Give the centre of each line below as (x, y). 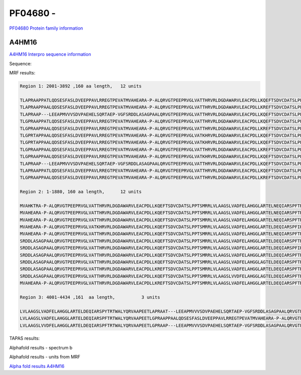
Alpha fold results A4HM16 (37, 366)
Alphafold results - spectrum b (41, 347)
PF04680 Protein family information (46, 28)
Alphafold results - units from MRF (45, 357)
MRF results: (22, 73)
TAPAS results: (25, 338)
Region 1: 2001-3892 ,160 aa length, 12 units (81, 86)
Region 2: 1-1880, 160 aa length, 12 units (81, 192)
